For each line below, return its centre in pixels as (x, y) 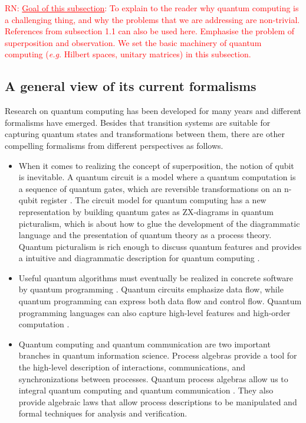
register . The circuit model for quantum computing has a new (153, 200)
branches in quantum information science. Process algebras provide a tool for (158, 355)
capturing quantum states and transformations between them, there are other (145, 134)
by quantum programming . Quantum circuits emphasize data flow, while (151, 289)
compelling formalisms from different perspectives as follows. (114, 145)
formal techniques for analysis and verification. (103, 413)
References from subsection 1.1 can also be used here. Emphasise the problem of (150, 31)
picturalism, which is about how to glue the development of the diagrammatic (159, 223)
